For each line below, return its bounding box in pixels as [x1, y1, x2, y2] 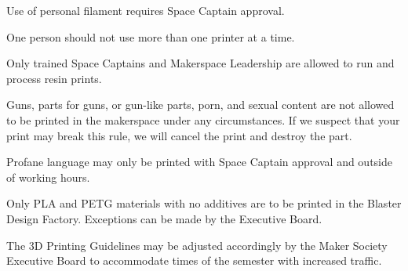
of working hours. [6, 168, 90, 185]
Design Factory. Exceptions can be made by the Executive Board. [6, 210, 322, 226]
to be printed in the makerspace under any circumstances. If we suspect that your [6, 111, 400, 128]
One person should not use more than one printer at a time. [6, 28, 295, 45]
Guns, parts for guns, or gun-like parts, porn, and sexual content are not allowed [6, 96, 395, 113]
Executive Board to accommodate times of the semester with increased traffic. [6, 252, 382, 269]
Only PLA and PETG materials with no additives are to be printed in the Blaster [6, 195, 402, 211]
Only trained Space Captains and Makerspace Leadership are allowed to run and [6, 55, 395, 71]
